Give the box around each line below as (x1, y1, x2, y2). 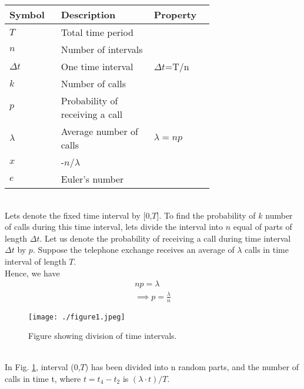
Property (153, 8, 197, 21)
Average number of (61, 124, 138, 138)
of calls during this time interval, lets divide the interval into (5, 220, 223, 233)
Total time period (61, 25, 133, 39)
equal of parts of (233, 220, 292, 233)
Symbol (9, 8, 45, 21)
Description (61, 8, 116, 21)
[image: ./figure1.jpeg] (28, 312, 125, 321)
